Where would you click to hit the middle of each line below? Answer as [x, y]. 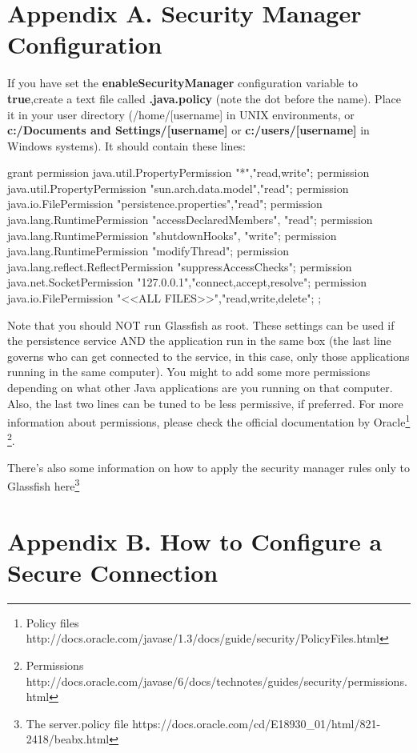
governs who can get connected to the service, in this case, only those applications [208, 356]
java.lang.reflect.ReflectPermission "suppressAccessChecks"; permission [180, 266]
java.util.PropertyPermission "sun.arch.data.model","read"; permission [178, 188]
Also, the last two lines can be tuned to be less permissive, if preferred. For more [205, 403]
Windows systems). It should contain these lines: [127, 145]
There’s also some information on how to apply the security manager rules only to [209, 467]
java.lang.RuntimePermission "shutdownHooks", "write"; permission [172, 235]
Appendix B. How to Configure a [195, 541]
